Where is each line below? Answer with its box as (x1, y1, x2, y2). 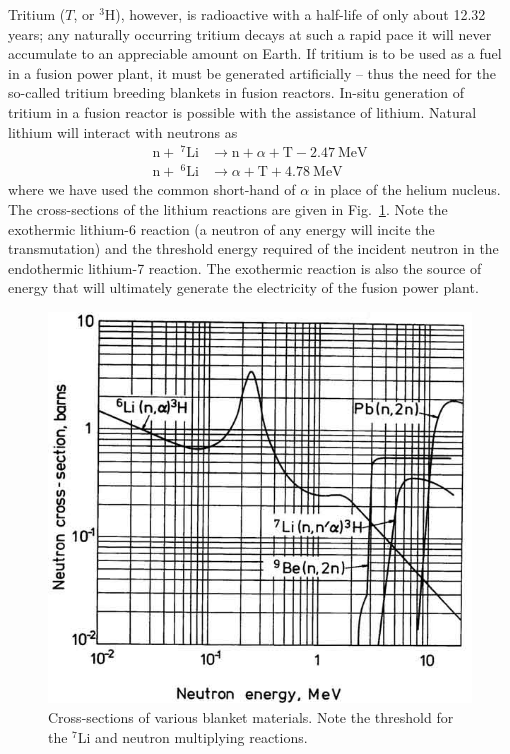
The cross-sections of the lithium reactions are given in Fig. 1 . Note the (8, 198, 448, 219)
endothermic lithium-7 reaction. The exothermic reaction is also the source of (8, 257, 482, 278)
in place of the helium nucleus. (313, 179, 501, 200)
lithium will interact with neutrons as (8, 121, 238, 142)
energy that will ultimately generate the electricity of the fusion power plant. (8, 277, 479, 298)
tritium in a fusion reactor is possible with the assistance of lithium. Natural (8, 101, 477, 122)
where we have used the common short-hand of (8, 179, 296, 200)
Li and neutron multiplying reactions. (77, 726, 308, 747)
